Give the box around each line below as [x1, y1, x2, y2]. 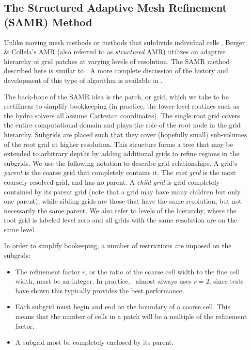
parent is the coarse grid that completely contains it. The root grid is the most [4, 167, 236, 177]
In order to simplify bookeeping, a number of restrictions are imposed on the [4, 240, 232, 251]
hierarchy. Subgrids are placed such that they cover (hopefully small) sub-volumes [4, 129, 247, 139]
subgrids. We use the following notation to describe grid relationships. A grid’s [4, 158, 237, 168]
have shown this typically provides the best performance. [15, 285, 184, 295]
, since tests [209, 276, 244, 286]
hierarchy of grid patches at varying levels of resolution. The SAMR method [4, 56, 230, 66]
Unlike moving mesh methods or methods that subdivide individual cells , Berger [4, 37, 245, 47]
